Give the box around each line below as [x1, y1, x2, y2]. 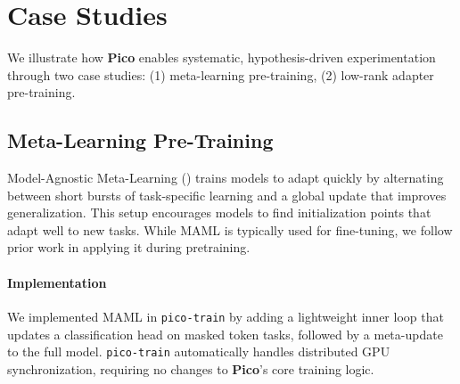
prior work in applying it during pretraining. [7, 238, 251, 257]
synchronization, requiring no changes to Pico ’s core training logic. [7, 359, 374, 378]
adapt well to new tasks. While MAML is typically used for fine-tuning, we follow [7, 220, 453, 239]
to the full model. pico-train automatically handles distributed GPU [7, 342, 390, 361]
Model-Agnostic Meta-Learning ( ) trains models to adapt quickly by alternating [7, 168, 444, 187]
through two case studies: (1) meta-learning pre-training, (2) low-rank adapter [7, 65, 434, 84]
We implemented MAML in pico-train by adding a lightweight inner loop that [7, 306, 444, 325]
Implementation [7, 273, 107, 291]
